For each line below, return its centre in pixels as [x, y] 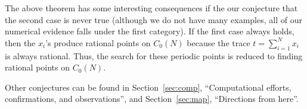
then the [20, 42]
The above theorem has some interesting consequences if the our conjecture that [151, 8]
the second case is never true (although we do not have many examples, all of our [153, 19]
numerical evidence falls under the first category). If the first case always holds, [150, 31]
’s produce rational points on [98, 42]
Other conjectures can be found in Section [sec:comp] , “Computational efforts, [148, 87]
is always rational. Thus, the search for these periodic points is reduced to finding [154, 55]
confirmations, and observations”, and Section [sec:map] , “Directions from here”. [152, 99]
